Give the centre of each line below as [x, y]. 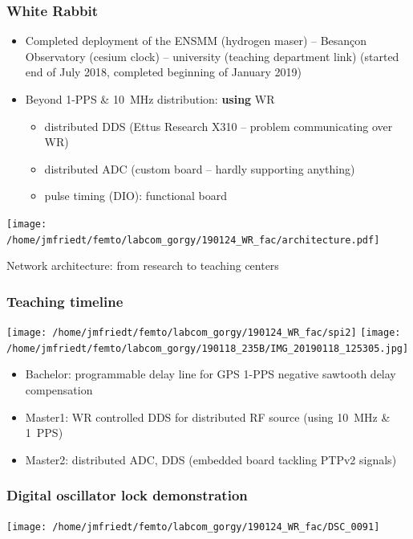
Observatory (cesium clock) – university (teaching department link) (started [212, 56]
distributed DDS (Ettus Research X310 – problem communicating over [219, 126]
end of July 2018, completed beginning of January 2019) [164, 72]
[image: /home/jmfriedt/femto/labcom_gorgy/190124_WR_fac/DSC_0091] [193, 527]
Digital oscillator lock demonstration [127, 495]
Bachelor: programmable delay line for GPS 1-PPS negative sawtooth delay [211, 374]
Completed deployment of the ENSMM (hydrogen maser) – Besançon [196, 41]
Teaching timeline [65, 301]
